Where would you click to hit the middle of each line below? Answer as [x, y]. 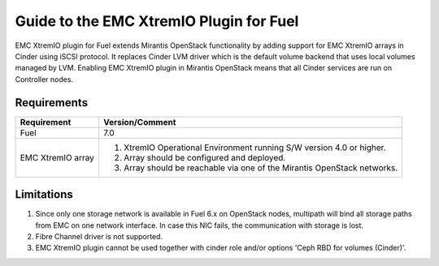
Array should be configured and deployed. [204, 157]
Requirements [52, 103]
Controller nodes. [44, 79]
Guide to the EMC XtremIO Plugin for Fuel [157, 21]
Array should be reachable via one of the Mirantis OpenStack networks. [261, 168]
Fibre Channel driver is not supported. [99, 236]
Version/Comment [139, 122]
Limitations [44, 195]
